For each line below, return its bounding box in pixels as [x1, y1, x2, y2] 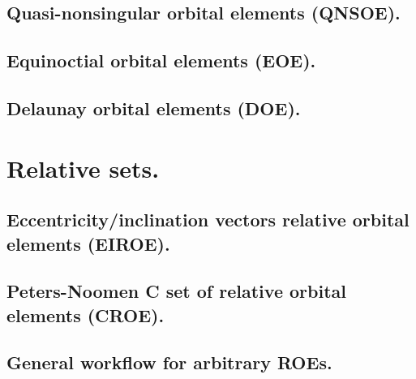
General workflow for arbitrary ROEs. [6, 350, 332, 375]
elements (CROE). [6, 302, 165, 327]
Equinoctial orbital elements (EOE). [6, 48, 316, 73]
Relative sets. [6, 151, 160, 184]
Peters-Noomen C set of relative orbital [6, 278, 346, 304]
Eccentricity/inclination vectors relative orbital [6, 207, 410, 232]
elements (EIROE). [6, 230, 170, 256]
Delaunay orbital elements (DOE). [6, 95, 301, 120]
